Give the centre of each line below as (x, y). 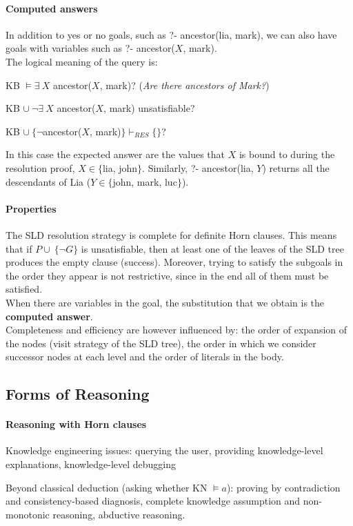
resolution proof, (40, 167)
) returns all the (296, 167)
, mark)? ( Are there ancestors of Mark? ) (184, 85)
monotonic (28, 514)
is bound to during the (287, 154)
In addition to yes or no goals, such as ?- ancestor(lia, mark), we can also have (171, 34)
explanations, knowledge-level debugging (91, 464)
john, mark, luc (145, 181)
